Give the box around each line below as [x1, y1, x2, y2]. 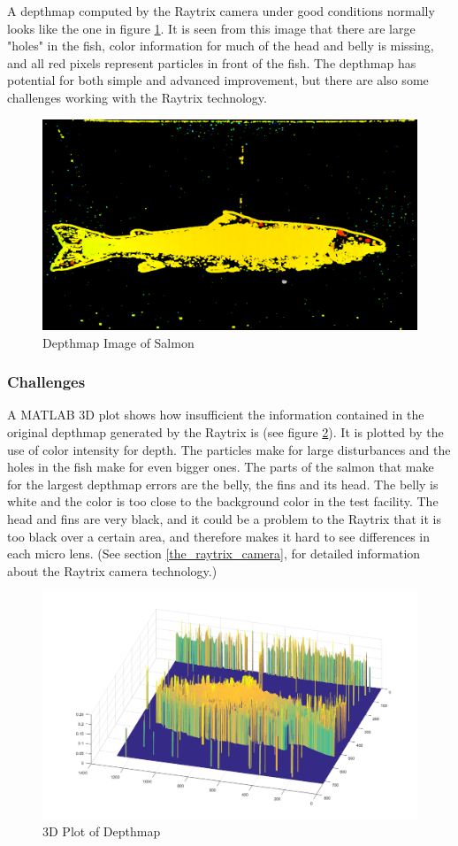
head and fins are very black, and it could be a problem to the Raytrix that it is [7, 510, 441, 528]
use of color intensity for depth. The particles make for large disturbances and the [7, 440, 451, 458]
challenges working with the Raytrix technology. [7, 88, 267, 106]
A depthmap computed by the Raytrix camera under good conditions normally [7, 2, 435, 19]
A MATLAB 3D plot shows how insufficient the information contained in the [7, 405, 424, 424]
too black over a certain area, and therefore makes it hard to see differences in [7, 527, 431, 545]
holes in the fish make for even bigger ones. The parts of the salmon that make [7, 458, 434, 476]
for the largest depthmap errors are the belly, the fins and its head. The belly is [7, 474, 439, 493]
